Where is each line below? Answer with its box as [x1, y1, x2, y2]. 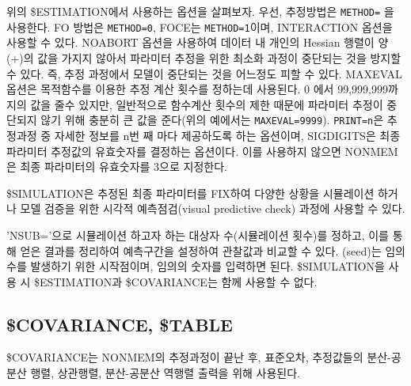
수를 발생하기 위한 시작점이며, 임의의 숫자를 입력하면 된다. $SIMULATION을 [6, 258, 385, 274]
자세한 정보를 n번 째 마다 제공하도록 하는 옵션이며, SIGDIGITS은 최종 [54, 127, 401, 143]
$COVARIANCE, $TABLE [6, 312, 233, 336]
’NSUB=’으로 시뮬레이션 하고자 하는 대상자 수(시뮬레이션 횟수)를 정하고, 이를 [6, 226, 389, 243]
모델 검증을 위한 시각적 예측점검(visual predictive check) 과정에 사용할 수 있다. [20, 200, 405, 217]
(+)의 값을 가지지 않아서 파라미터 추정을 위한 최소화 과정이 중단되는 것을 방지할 [6, 49, 401, 66]
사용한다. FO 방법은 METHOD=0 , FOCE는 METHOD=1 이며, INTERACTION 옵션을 [6, 18, 393, 35]
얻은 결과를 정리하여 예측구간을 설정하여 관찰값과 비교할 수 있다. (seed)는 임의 [20, 242, 405, 259]
